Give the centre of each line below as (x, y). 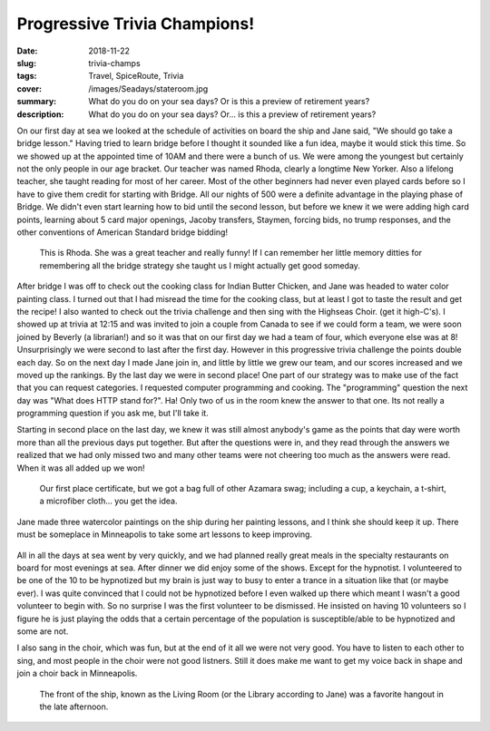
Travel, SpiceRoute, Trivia (136, 76)
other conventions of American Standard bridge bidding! (122, 232)
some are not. (43, 631)
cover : (29, 88)
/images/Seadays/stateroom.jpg (148, 88)
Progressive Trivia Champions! (136, 24)
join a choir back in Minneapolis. (77, 673)
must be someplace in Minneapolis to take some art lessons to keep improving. (165, 534)
